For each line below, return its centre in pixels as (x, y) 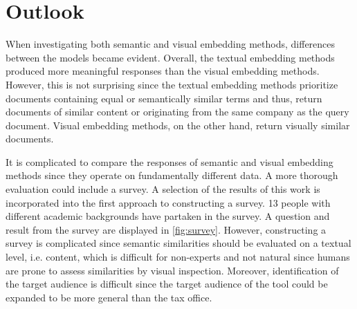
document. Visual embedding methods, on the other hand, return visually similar (178, 125)
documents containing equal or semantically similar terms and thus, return (164, 98)
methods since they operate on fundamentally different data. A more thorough (172, 175)
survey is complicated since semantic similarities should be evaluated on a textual (178, 243)
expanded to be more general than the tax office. (109, 297)
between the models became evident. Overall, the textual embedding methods (170, 57)
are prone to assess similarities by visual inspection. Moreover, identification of (172, 270)
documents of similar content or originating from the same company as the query (177, 112)
